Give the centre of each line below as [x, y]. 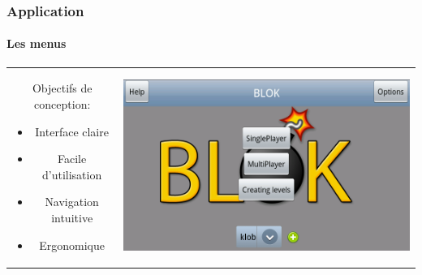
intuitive [72, 217]
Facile [72, 159]
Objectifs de [62, 88]
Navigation [72, 202]
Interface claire [72, 131]
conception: [62, 103]
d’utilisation [72, 174]
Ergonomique [72, 245]
